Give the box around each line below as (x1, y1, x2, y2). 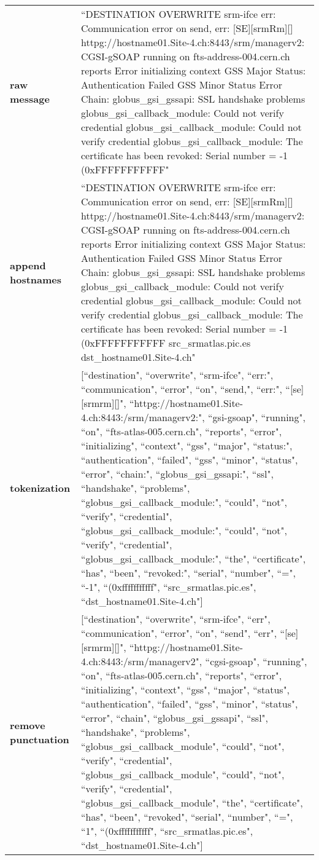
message (10, 92, 50, 106)
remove (10, 717, 45, 732)
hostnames (10, 272, 62, 286)
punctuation (10, 732, 69, 746)
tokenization (10, 481, 71, 495)
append (10, 258, 46, 272)
